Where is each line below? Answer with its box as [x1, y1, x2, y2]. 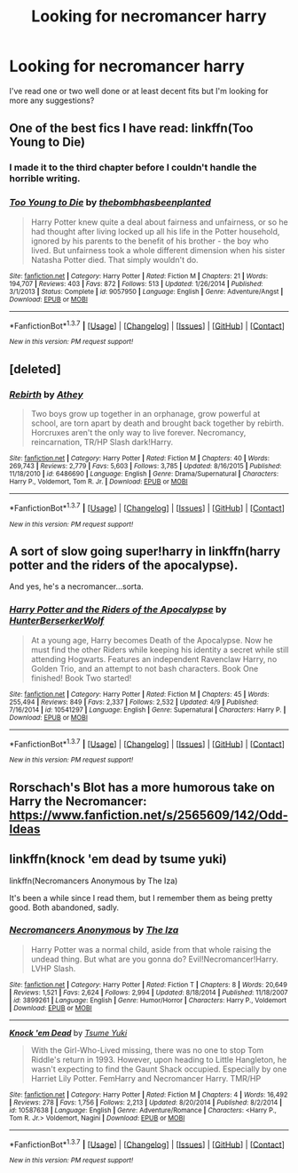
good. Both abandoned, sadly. [9, 902, 120, 913]
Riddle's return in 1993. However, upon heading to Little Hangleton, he [30, 1054, 287, 1065]
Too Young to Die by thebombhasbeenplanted [9, 196, 211, 209]
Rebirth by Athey [9, 388, 83, 401]
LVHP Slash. [30, 962, 76, 974]
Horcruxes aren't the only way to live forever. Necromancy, [30, 427, 247, 437]
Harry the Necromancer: [9, 794, 148, 809]
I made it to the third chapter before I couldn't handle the [9, 162, 257, 174]
